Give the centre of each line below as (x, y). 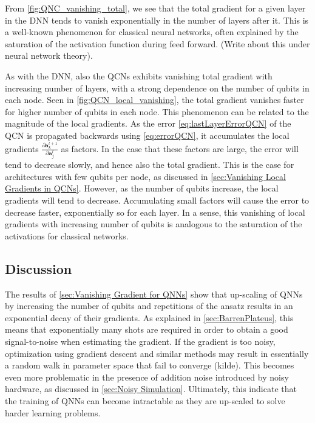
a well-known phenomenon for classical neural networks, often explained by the (152, 32)
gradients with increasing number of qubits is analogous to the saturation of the (154, 224)
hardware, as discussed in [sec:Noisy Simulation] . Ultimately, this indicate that (151, 389)
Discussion (39, 268)
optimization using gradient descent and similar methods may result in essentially (157, 353)
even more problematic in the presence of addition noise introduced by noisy (147, 377)
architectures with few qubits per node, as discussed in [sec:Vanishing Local (145, 176)
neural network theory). (49, 55)
